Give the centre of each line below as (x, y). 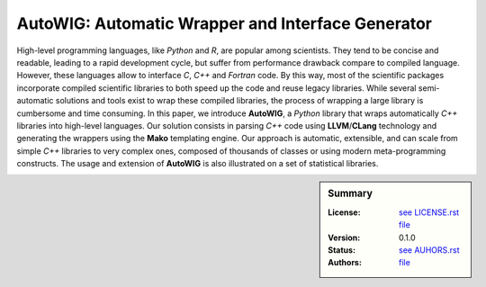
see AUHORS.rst (429, 250)
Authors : (345, 263)
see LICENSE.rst (429, 212)
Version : (344, 238)
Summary (351, 193)
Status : (342, 250)
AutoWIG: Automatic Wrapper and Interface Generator (224, 23)
